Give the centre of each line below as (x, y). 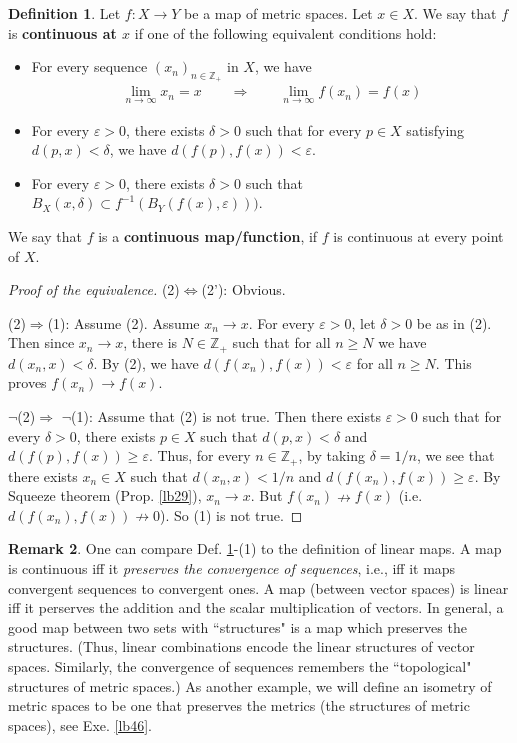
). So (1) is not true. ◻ (231, 514)
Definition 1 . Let (64, 13)
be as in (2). (454, 322)
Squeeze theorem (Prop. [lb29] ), (105, 495)
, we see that (455, 455)
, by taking (332, 455)
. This (453, 362)
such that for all (281, 342)
